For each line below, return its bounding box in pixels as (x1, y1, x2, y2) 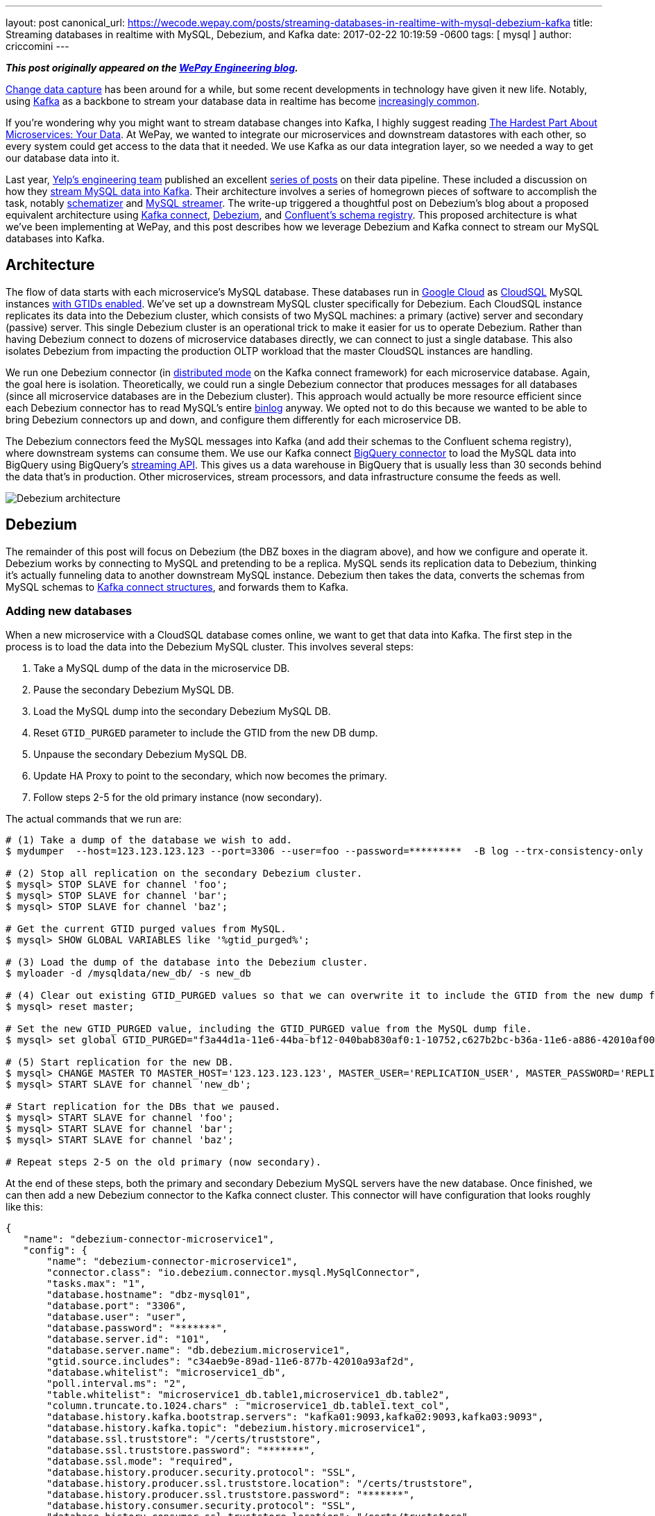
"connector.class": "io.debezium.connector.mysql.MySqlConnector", (46, 1267, 421, 1279)
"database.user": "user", (46, 1311, 187, 1323)
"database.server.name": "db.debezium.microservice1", (46, 1345, 351, 1356)
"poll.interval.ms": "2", (46, 1378, 187, 1390)
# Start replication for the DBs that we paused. (6, 1101, 281, 1113)
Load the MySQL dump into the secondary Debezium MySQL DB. (33, 705, 331, 718)
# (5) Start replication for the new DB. (6, 1056, 234, 1068)
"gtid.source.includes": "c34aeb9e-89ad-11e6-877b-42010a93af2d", (46, 1356, 416, 1367)
